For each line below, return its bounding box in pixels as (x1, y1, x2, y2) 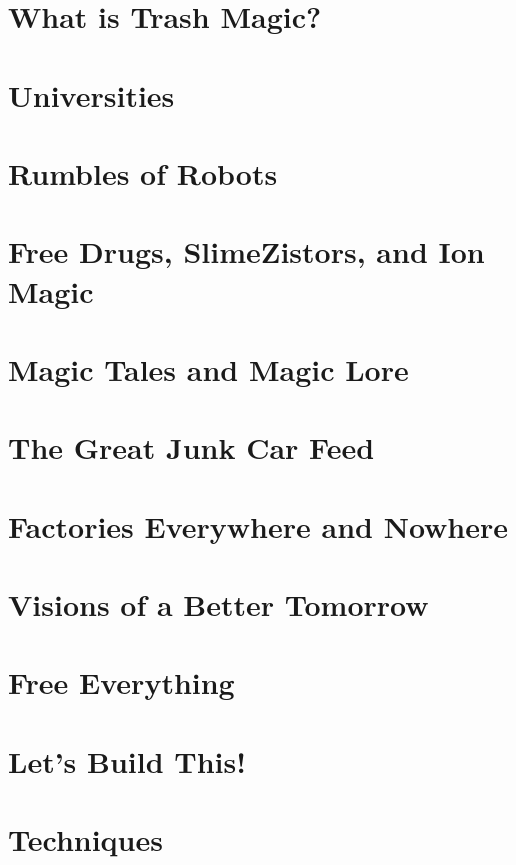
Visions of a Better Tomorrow (8, 584, 429, 624)
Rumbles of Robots (8, 152, 278, 193)
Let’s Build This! (8, 740, 247, 781)
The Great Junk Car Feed (8, 427, 375, 468)
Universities (8, 74, 175, 115)
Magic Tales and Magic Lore (8, 348, 409, 389)
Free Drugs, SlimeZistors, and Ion (8, 231, 485, 272)
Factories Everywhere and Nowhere (8, 505, 509, 546)
